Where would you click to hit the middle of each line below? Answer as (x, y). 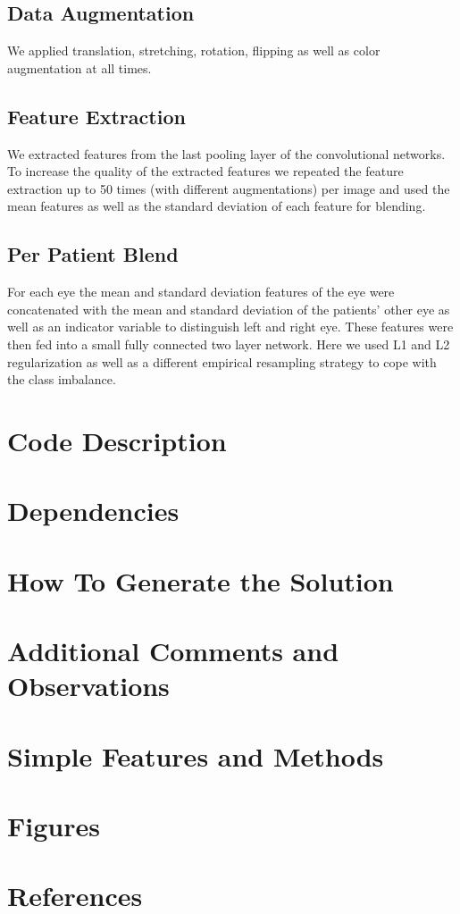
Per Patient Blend (93, 254)
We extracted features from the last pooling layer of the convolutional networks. (226, 153)
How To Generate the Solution (201, 580)
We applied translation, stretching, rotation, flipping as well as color (194, 50)
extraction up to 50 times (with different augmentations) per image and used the (229, 188)
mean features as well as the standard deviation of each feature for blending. (217, 206)
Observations (88, 686)
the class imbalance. (62, 379)
